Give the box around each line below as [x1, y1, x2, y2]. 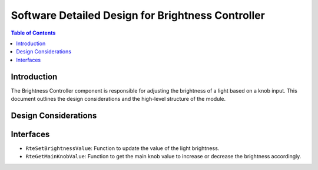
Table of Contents [11, 29, 56, 36]
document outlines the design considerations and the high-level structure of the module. [11, 96, 226, 103]
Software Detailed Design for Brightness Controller [11, 9, 265, 22]
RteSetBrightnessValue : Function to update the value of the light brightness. [25, 144, 220, 152]
